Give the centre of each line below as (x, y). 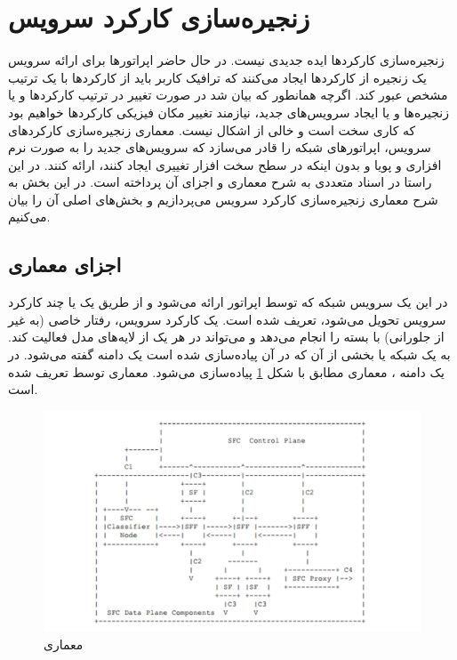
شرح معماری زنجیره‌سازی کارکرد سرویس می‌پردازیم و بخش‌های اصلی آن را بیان (223, 199)
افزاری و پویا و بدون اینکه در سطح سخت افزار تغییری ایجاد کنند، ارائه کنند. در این (225, 164)
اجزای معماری (65, 265)
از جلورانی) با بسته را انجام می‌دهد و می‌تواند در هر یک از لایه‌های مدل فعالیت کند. (226, 337)
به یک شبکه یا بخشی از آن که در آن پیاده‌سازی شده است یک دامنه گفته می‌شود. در (229, 354)
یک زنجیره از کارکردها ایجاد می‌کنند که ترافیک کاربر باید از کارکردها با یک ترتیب (217, 77)
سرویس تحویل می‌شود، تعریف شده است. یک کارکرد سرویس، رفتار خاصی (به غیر (227, 319)
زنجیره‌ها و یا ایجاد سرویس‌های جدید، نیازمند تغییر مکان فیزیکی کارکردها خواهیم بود (228, 112)
